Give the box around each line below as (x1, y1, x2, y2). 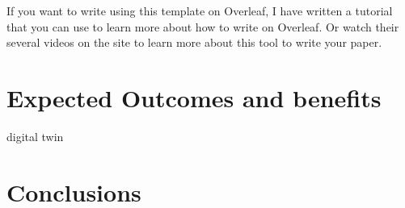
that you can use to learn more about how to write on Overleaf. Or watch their (6, 18, 399, 35)
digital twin (6, 127, 64, 144)
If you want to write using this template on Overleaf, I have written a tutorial (6, 2, 393, 19)
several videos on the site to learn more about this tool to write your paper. (6, 34, 382, 51)
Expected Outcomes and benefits (6, 81, 382, 114)
